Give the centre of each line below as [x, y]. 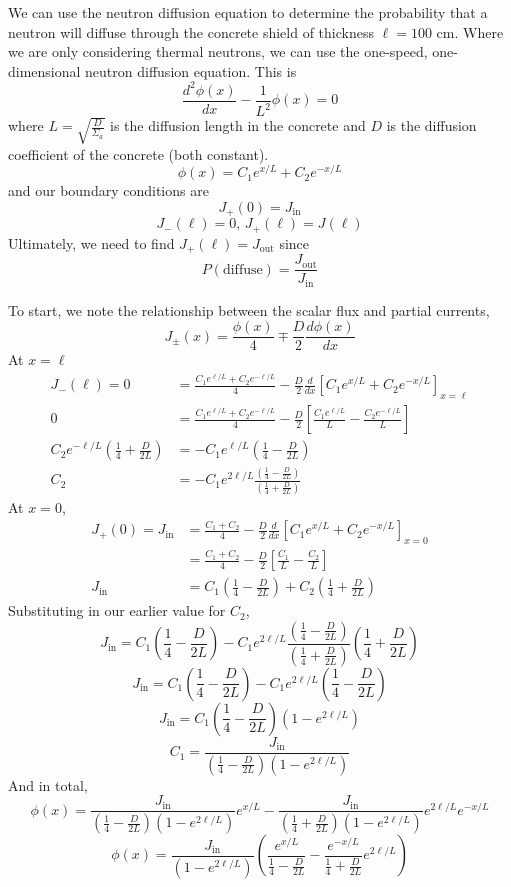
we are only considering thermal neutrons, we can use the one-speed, [218, 51]
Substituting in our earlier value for [117, 610]
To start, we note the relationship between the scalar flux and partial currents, [249, 309]
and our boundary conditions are [108, 190]
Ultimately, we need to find [91, 242]
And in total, [48, 784]
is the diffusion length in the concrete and [238, 125]
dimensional [44, 70]
